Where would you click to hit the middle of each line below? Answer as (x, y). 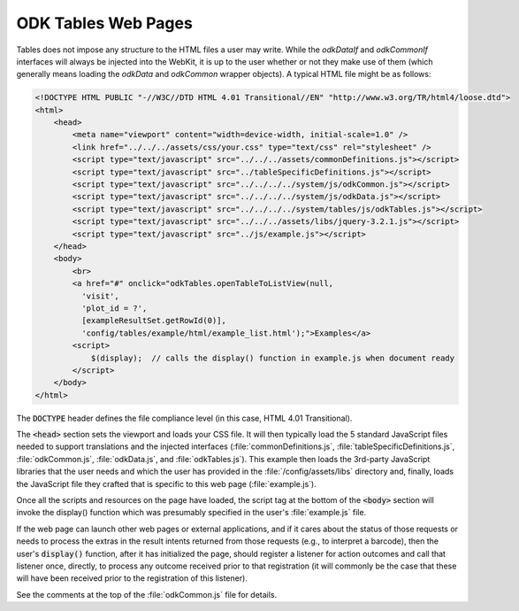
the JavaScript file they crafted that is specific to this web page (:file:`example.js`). (167, 483)
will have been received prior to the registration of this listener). (132, 578)
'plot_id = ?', (114, 308)
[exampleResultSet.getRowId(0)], (154, 321)
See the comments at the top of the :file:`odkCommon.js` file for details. (147, 594)
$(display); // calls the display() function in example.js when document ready (273, 358)
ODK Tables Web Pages (105, 23)
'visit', (100, 296)
